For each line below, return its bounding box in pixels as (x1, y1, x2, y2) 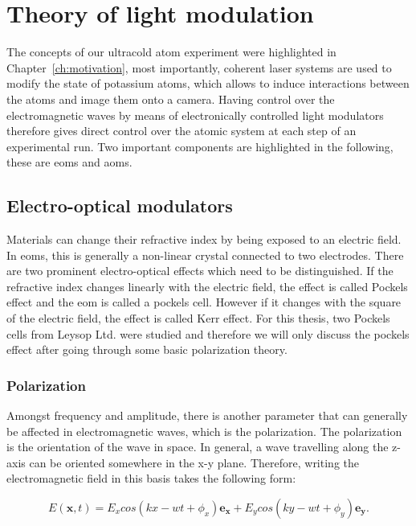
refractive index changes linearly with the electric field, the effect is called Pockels (6, 277, 408, 294)
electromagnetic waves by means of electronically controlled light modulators (6, 106, 384, 123)
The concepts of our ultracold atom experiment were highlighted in (6, 43, 336, 60)
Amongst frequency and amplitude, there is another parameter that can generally (6, 407, 408, 424)
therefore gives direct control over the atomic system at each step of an (6, 122, 357, 139)
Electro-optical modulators (6, 193, 233, 218)
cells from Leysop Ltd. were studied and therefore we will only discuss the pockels (6, 325, 410, 342)
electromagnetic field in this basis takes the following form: (6, 470, 296, 487)
